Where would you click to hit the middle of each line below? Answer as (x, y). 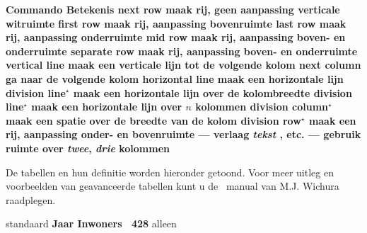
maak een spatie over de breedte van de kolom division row (153, 120)
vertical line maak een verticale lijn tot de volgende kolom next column (183, 65)
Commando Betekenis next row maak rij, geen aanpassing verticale (173, 9)
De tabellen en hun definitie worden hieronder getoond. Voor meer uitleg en (170, 172)
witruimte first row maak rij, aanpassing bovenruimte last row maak (176, 23)
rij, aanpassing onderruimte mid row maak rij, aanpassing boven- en (176, 37)
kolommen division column (262, 107)
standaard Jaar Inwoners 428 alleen (91, 223)
